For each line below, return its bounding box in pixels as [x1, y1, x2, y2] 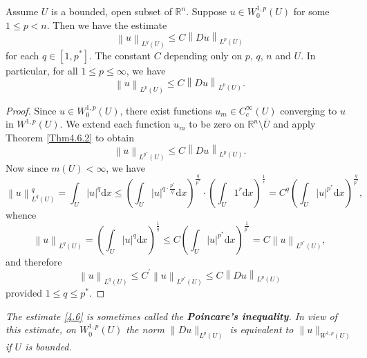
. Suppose [186, 4, 227, 18]
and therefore [6, 254, 62, 268]
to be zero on [189, 117, 245, 131]
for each [6, 48, 39, 62]
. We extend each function [59, 117, 171, 131]
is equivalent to [229, 322, 294, 337]
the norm [126, 322, 164, 337]
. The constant [88, 48, 151, 62]
